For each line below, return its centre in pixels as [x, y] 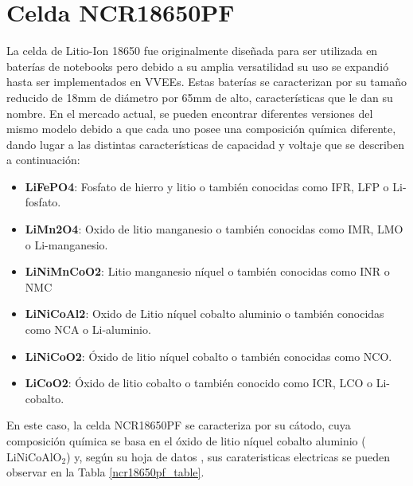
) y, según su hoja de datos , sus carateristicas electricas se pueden [228, 456]
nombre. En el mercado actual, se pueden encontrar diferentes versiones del [190, 113]
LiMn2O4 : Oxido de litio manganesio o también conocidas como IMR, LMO [214, 229]
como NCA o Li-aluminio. [88, 329]
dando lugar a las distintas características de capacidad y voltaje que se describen [206, 144]
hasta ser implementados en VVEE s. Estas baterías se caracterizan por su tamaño [207, 82]
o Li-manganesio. [66, 244]
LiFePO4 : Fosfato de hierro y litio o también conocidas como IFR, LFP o [207, 186]
